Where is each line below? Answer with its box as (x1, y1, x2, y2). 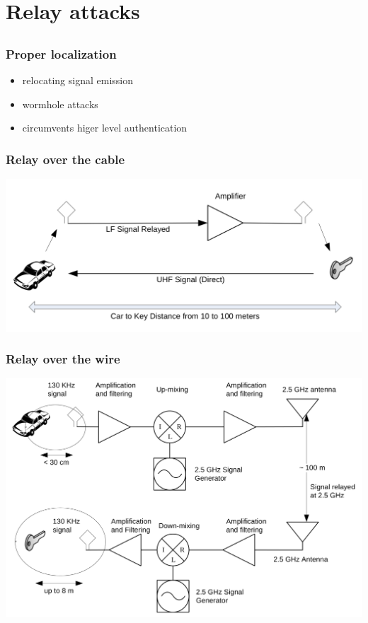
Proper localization (6, 45, 117, 62)
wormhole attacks (22, 96, 98, 111)
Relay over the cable (6, 150, 125, 168)
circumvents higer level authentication (22, 120, 188, 135)
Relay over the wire (6, 350, 120, 368)
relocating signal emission (22, 73, 134, 88)
